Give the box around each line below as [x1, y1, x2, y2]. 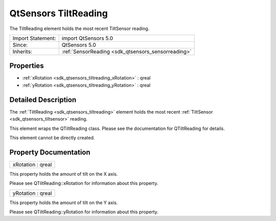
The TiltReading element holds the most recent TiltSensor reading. [9, 25, 150, 32]
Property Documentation [9, 148, 90, 156]
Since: [12, 41, 28, 48]
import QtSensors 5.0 [61, 35, 113, 42]
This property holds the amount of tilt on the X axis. [9, 171, 118, 177]
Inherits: [12, 48, 33, 55]
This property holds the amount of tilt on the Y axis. [9, 199, 118, 206]
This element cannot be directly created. [9, 134, 95, 141]
